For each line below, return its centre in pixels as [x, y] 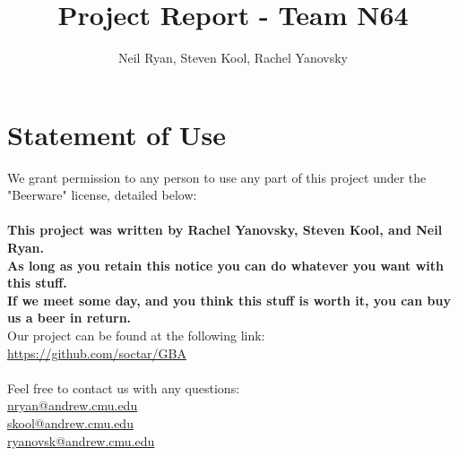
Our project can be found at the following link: [136, 335]
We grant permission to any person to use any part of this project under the [217, 177]
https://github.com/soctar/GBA [97, 353]
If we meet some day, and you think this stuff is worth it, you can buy [229, 300]
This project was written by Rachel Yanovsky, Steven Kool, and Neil [225, 230]
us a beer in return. [69, 318]
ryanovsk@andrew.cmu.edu [81, 440]
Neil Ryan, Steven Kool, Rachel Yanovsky [233, 58]
